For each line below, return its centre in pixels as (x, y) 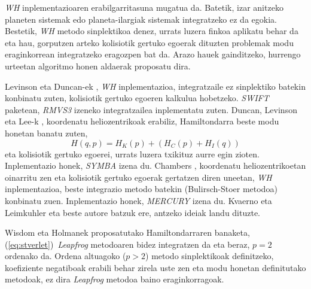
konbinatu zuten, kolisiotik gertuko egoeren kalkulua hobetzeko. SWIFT (137, 98)
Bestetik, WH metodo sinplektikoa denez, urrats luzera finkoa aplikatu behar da (152, 31)
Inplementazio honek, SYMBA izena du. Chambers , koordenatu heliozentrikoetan (155, 165)
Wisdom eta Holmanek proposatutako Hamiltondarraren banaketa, (127, 232)
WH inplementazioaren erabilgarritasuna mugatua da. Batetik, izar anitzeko (144, 7)
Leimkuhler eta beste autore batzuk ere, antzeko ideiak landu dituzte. (133, 212)
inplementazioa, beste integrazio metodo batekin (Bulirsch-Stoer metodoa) (141, 189)
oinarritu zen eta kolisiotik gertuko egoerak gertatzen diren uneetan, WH (138, 177)
